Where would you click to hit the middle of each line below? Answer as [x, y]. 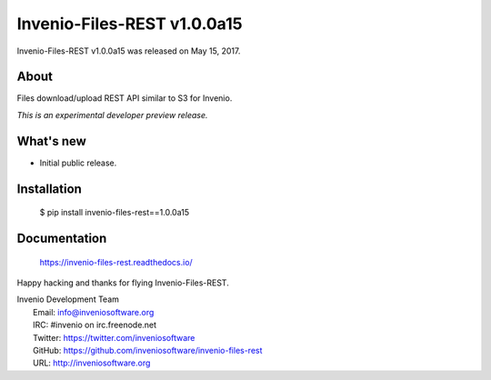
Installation [49, 189]
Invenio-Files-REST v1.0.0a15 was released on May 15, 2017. [129, 51]
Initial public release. [78, 163]
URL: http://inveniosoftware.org [92, 363]
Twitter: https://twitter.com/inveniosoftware [114, 337]
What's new [51, 141]
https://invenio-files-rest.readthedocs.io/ [116, 262]
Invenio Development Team [68, 299]
